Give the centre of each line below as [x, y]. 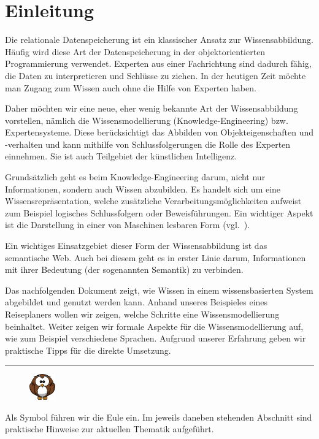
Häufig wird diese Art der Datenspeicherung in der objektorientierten [135, 51]
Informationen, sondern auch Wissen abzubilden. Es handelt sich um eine [143, 189]
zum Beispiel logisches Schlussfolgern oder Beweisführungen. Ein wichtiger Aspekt [159, 212]
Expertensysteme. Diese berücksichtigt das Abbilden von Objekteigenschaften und [159, 132]
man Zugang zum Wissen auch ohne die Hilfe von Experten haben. [131, 87]
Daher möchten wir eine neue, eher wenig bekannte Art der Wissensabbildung [152, 108]
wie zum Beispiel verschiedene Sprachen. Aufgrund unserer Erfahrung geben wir [156, 338]
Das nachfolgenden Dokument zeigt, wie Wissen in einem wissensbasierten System [159, 290]
